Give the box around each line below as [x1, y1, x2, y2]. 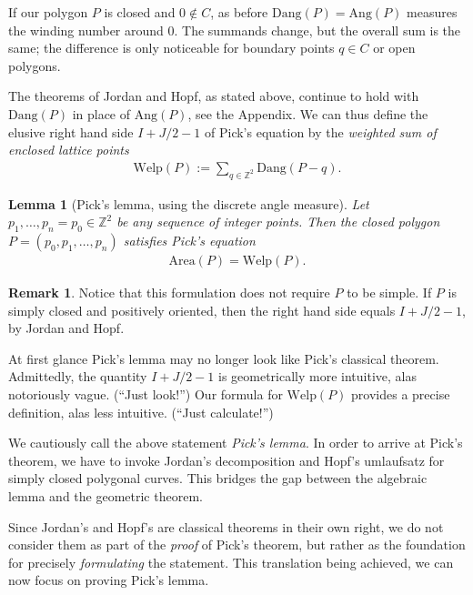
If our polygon [8, 3, 88, 21]
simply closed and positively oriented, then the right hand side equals [8, 300, 396, 319]
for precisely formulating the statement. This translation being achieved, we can [8, 552, 454, 571]
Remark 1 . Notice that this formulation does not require [8, 283, 330, 301]
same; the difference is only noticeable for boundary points [8, 38, 335, 57]
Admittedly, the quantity [8, 367, 147, 386]
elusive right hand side [8, 122, 134, 141]
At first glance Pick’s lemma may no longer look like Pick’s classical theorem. [8, 348, 439, 368]
